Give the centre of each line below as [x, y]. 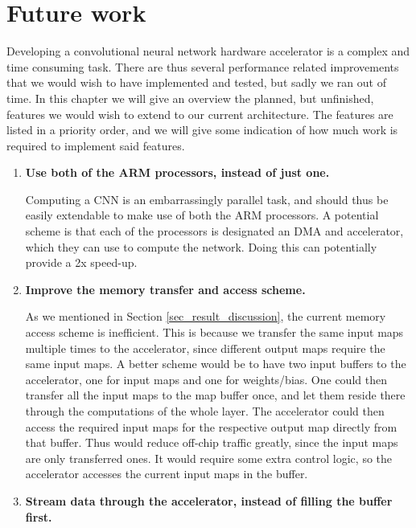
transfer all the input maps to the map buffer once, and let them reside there [215, 395]
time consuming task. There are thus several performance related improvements [203, 66]
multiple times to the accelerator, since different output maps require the [205, 348]
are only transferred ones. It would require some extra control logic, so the [209, 458]
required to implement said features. [96, 145]
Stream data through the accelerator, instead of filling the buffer [209, 500]
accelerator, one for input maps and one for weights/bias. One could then [206, 379]
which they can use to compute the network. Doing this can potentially [201, 246]
